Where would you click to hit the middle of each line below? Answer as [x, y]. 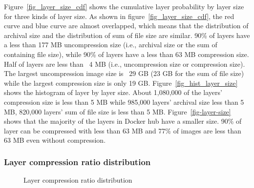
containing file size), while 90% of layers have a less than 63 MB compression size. [127, 54]
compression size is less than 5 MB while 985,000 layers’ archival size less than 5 [124, 102]
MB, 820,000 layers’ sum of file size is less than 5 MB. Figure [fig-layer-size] [117, 111]
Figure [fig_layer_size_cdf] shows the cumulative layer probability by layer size [124, 6]
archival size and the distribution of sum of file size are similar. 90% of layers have [127, 35]
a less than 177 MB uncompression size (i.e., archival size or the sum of [111, 45]
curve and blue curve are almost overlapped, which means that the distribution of [126, 26]
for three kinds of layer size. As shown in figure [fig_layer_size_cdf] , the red [119, 16]
